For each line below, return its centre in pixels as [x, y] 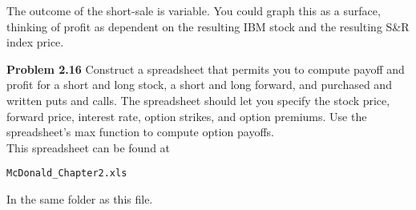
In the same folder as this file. [80, 199]
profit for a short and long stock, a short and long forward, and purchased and [199, 85]
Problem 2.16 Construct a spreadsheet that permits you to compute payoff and [206, 69]
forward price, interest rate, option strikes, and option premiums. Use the [187, 116]
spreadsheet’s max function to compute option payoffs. [141, 132]
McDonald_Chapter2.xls [67, 174]
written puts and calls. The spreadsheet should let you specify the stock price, [198, 100]
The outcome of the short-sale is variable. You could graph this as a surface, [194, 10]
